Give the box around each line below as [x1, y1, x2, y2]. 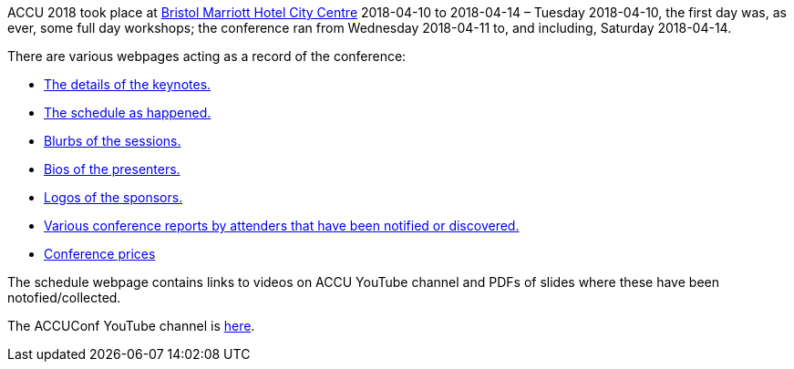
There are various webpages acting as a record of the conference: [7, 48, 407, 64]
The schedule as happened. [44, 105, 211, 120]
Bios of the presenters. [44, 161, 180, 177]
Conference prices [44, 246, 156, 261]
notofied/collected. [7, 290, 121, 305]
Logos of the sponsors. [44, 190, 183, 205]
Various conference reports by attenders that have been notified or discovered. [44, 218, 520, 233]
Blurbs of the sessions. [44, 133, 181, 149]
